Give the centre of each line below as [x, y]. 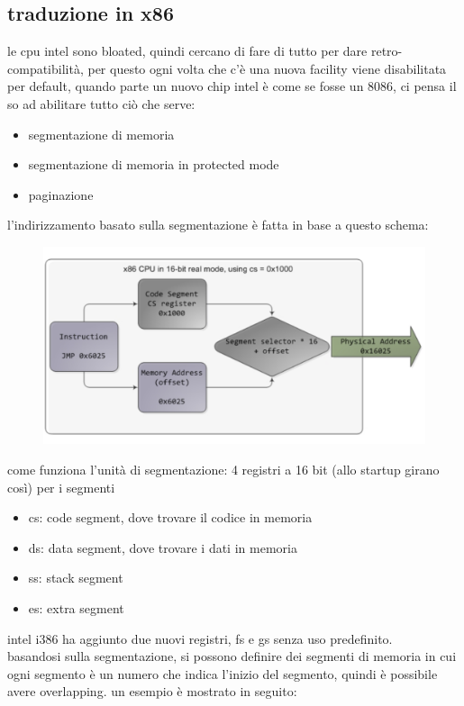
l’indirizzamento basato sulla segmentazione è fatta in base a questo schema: [218, 225]
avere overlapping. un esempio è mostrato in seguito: [152, 691]
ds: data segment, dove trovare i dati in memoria [163, 547]
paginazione [61, 194]
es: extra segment [76, 607]
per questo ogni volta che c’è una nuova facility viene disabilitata [267, 68]
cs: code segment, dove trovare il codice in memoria [170, 517]
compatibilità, [45, 68]
